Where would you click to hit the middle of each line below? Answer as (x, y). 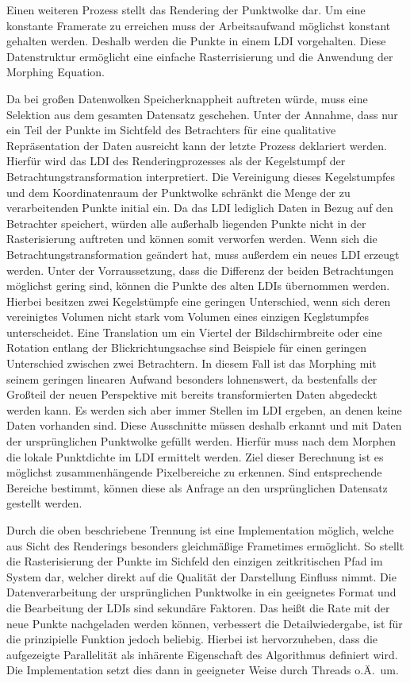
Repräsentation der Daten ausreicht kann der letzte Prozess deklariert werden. (197, 145)
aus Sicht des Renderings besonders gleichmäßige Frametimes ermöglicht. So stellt (205, 545)
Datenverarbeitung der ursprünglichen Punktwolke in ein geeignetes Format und (201, 592)
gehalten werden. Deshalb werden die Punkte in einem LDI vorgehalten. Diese (196, 41)
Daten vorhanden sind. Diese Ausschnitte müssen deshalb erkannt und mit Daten (204, 425)
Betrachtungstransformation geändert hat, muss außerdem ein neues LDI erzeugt (203, 254)
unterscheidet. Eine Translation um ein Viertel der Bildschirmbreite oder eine (194, 332)
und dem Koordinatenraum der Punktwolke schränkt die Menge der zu (178, 192)
